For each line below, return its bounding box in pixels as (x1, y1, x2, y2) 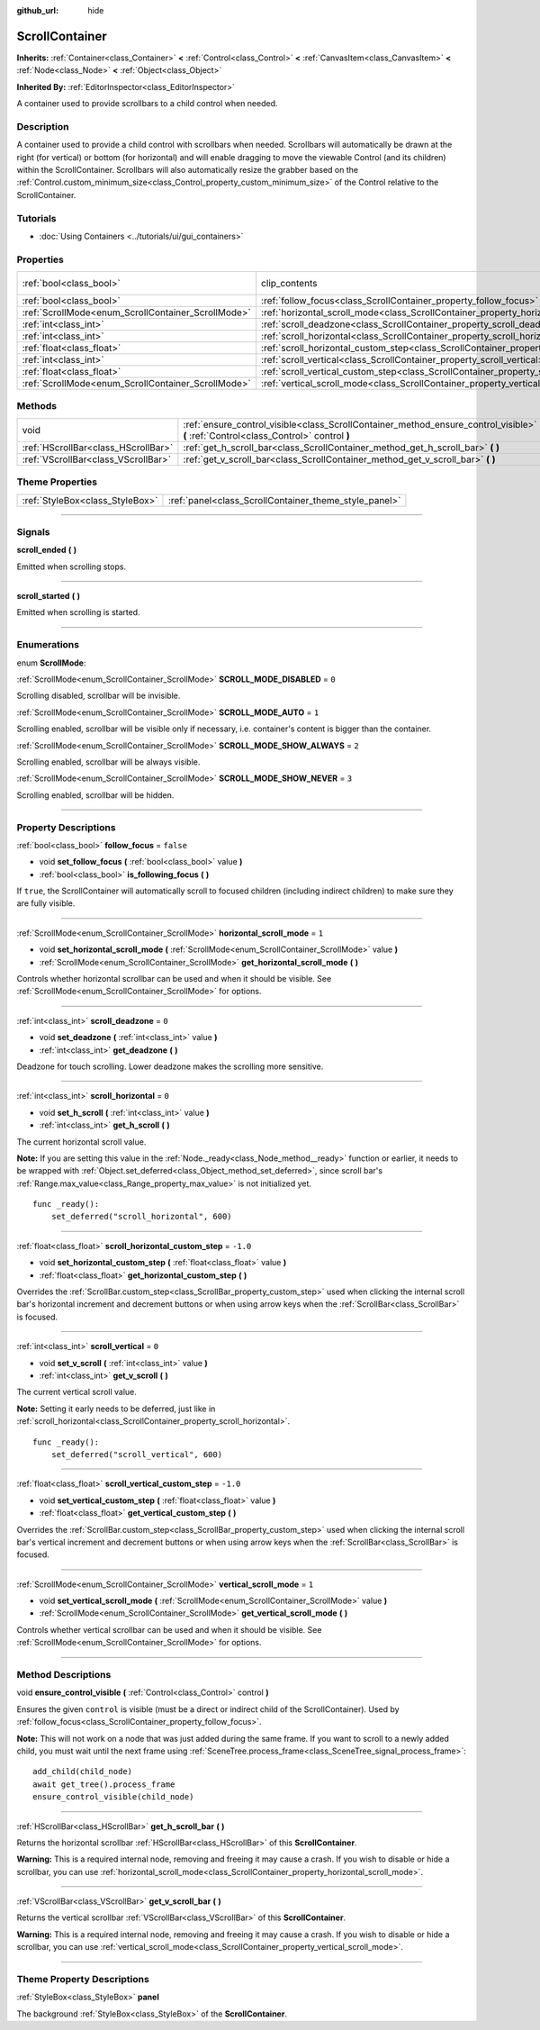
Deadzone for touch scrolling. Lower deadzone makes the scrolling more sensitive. (16, 1061, 324, 1072)
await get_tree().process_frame (32, 1779, 175, 1790)
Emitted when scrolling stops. (16, 561, 126, 572)
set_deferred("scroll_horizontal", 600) (50, 1211, 233, 1222)
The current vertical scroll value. (16, 1387, 137, 1398)
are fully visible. (16, 898, 76, 909)
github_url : (16, 5, 58, 15)
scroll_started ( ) (16, 591, 81, 602)
